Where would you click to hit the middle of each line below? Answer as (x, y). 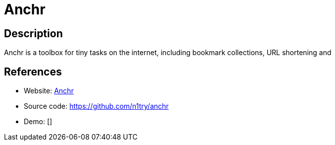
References (33, 72)
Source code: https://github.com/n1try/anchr (96, 106)
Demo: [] (38, 122)
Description (33, 33)
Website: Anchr (49, 91)
